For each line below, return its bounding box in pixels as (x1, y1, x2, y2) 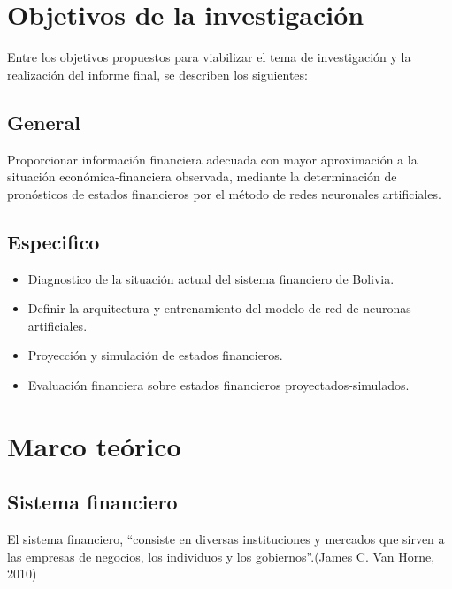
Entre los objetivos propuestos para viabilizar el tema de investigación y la (7, 48, 411, 66)
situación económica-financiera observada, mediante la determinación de (7, 167, 397, 186)
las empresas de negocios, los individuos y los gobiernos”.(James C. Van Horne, (7, 547, 435, 565)
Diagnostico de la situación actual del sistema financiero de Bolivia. (27, 269, 395, 287)
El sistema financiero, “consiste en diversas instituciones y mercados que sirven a (7, 530, 445, 548)
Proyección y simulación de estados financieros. (27, 346, 283, 364)
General (7, 108, 80, 135)
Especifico (7, 227, 100, 255)
